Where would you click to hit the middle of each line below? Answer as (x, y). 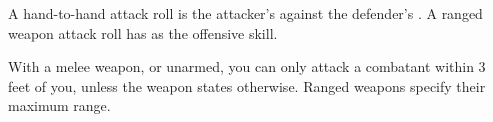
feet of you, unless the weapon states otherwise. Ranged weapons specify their (247, 85)
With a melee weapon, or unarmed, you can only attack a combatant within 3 (247, 66)
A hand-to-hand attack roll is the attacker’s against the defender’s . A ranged (245, 13)
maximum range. (59, 105)
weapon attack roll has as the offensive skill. (143, 32)
